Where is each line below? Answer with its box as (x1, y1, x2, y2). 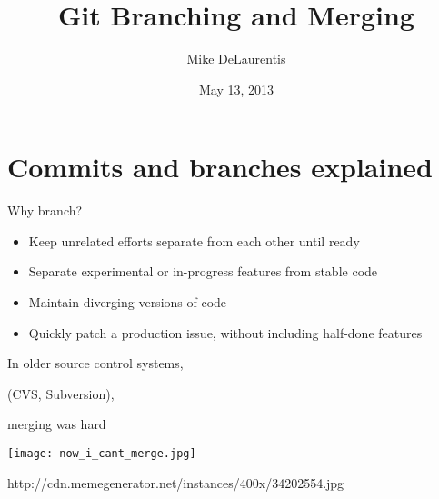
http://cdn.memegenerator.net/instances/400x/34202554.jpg (7, 473, 344, 492)
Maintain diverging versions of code (28, 293, 227, 312)
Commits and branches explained (7, 148, 433, 185)
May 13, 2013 (198, 79, 274, 98)
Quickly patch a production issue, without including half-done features (28, 323, 423, 342)
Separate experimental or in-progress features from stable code (28, 262, 378, 281)
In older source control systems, (7, 354, 184, 373)
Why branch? (7, 201, 83, 220)
